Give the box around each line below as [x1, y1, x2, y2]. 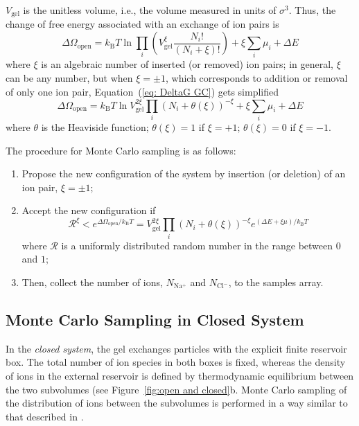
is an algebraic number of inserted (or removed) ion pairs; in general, [41, 57, 333, 71]
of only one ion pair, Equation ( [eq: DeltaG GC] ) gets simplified [6, 84, 279, 98]
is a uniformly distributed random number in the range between [61, 238, 333, 252]
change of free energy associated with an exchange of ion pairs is [6, 17, 279, 31]
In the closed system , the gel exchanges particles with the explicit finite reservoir [6, 341, 347, 355]
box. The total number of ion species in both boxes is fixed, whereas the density [6, 355, 346, 369]
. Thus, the [288, 3, 336, 17]
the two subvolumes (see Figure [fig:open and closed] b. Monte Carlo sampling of [6, 382, 347, 396]
